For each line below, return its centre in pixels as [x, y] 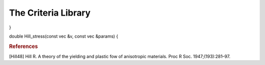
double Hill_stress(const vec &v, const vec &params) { [64, 36]
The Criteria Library [50, 13]
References [24, 46]
